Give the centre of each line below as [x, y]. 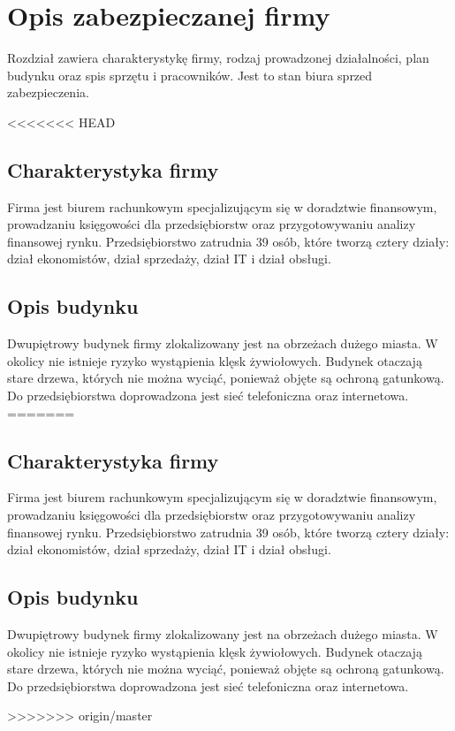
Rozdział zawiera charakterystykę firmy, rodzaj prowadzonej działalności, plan [218, 58]
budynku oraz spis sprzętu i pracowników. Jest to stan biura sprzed [190, 75]
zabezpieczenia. [48, 92]
